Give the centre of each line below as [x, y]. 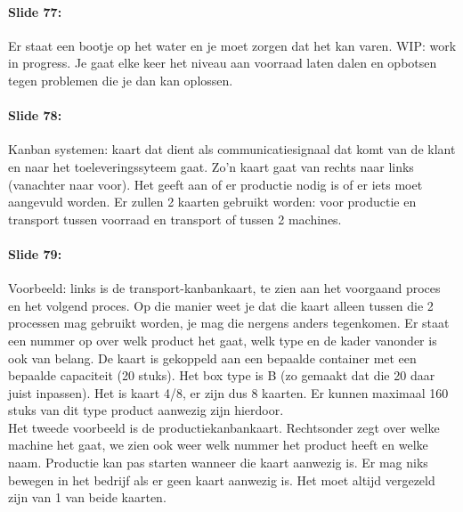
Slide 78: [35, 115]
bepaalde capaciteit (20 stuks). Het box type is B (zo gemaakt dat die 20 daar [222, 375]
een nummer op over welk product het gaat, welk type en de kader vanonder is [223, 340]
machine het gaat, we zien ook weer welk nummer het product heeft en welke [218, 445]
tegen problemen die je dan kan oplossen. [121, 80]
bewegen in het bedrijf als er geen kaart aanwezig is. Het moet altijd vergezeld [222, 479]
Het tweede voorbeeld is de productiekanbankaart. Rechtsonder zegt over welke [224, 427]
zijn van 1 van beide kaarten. [87, 497]
